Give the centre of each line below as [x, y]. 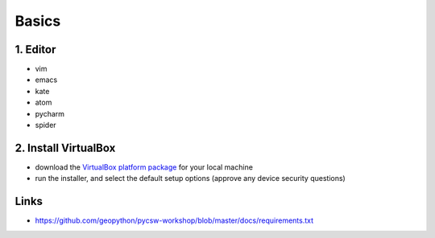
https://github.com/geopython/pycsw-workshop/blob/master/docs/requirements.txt [174, 220]
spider [46, 125]
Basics [38, 21]
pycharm [50, 113]
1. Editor [35, 49]
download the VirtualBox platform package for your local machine [144, 167]
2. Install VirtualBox [65, 148]
